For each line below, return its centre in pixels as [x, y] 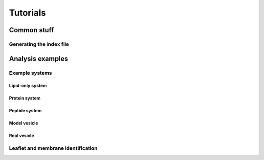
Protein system [25, 98]
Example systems [31, 73]
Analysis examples [39, 59]
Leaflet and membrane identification [53, 148]
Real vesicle [22, 136]
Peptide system [25, 111]
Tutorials [27, 13]
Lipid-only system [28, 86]
